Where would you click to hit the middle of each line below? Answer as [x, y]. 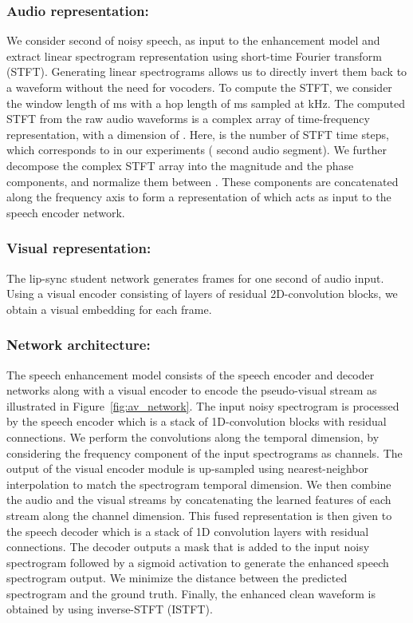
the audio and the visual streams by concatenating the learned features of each [199, 500]
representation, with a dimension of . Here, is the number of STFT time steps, [198, 134]
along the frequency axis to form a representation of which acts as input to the [199, 197]
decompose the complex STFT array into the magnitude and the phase [180, 165]
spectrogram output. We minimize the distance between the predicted [177, 578]
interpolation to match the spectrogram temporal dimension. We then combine [199, 484]
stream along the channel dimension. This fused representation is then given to [199, 515]
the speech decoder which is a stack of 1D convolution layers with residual [188, 531]
